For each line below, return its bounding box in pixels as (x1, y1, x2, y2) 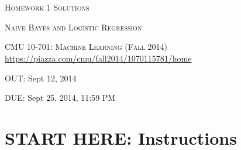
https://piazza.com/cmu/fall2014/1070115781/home (5, 52, 192, 64)
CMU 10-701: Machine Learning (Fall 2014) (5, 40, 167, 53)
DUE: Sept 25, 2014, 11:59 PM (5, 91, 116, 104)
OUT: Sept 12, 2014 (5, 71, 77, 84)
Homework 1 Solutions (5, 1, 89, 13)
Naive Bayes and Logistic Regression (5, 21, 142, 33)
